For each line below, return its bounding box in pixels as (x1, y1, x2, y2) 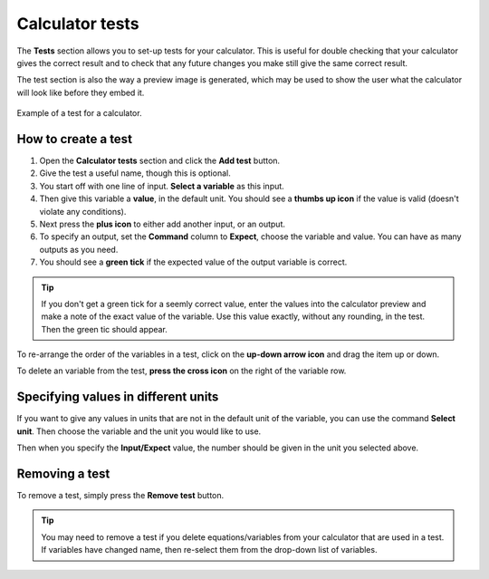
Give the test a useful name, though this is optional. (39, 168, 231, 179)
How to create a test (16, 131, 133, 147)
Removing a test (16, 466, 110, 481)
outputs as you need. (39, 244, 119, 255)
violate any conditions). (39, 206, 127, 217)
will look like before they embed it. (16, 87, 145, 98)
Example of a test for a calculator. (16, 108, 142, 119)
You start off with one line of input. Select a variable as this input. (39, 180, 284, 191)
